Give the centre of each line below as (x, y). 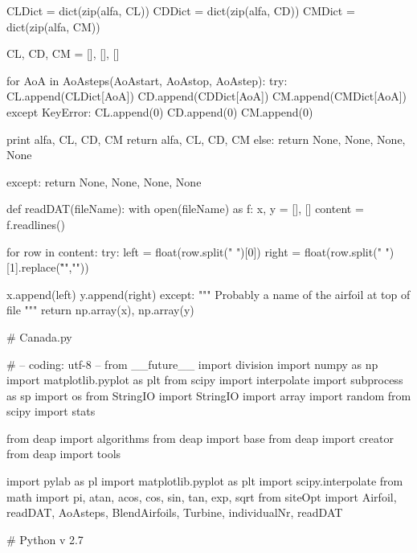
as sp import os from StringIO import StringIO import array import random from (209, 395)
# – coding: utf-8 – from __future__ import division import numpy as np (192, 364)
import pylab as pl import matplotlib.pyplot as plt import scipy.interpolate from (205, 481)
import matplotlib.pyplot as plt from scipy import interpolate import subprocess (205, 380)
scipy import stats (51, 411)
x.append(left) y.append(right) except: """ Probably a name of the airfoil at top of (208, 294)
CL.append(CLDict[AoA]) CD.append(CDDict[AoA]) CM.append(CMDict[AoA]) (207, 96)
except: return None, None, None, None (104, 181)
